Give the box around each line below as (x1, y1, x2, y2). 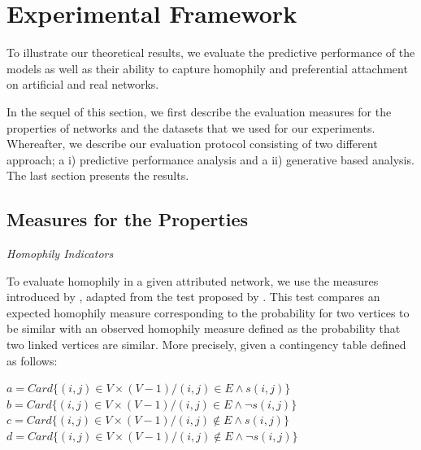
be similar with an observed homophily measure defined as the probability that (7, 320, 401, 337)
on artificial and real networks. (7, 76, 159, 93)
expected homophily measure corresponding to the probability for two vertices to (7, 304, 410, 321)
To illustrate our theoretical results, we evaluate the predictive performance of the (7, 44, 415, 61)
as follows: (7, 352, 58, 369)
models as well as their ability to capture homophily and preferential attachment (7, 59, 408, 76)
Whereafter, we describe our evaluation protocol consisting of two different (7, 135, 378, 152)
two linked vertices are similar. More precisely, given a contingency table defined (7, 336, 406, 353)
